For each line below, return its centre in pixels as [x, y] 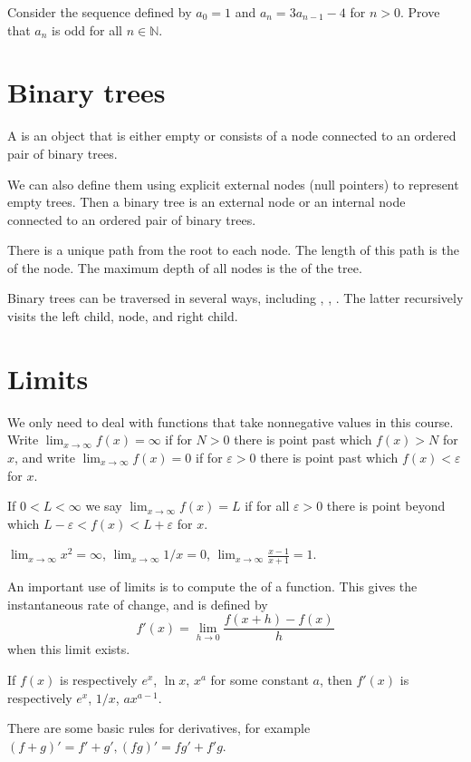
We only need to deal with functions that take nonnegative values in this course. [231, 421]
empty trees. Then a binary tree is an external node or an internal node [207, 202]
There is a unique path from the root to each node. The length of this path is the [233, 250]
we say [104, 506]
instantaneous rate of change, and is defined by [138, 604]
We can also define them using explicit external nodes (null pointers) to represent [233, 184]
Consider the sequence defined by [100, 12]
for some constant [260, 680]
